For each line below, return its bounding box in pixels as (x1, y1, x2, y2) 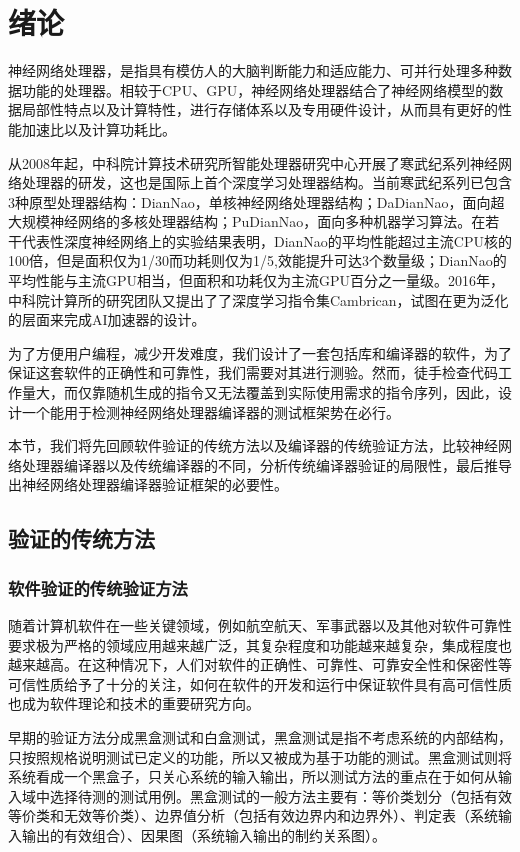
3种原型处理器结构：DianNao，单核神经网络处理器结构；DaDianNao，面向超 (8, 191, 505, 212)
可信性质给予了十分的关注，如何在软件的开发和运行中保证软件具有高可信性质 (8, 673, 512, 694)
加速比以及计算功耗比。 (21, 118, 176, 139)
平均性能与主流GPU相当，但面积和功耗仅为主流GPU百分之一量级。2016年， (8, 270, 505, 291)
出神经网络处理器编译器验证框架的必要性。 (8, 474, 288, 495)
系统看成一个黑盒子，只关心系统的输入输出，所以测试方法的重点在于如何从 (8, 766, 498, 787)
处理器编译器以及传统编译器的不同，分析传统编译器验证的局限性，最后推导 (21, 454, 512, 475)
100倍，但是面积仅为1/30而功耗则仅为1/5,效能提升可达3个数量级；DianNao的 (8, 250, 507, 271)
